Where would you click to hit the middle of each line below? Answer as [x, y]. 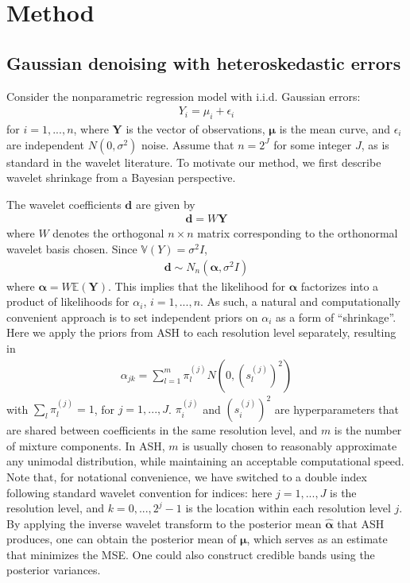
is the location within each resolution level [288, 508]
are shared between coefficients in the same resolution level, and [162, 430]
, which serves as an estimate [317, 539]
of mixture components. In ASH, [86, 445]
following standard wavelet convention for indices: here [139, 492]
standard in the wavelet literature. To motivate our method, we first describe [194, 162]
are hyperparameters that [337, 409]
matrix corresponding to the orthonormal [298, 233]
